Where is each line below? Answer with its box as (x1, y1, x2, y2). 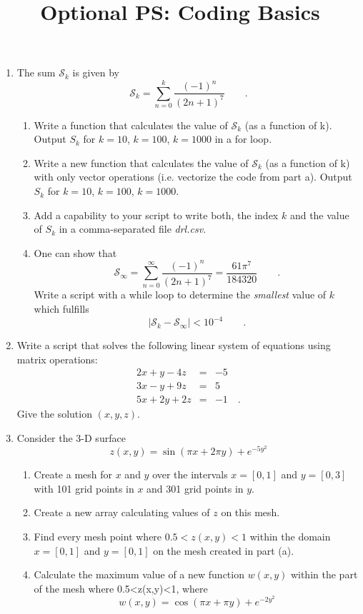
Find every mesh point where (34, 528, 162, 543)
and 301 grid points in (146, 480, 244, 495)
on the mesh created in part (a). (153, 543, 294, 558)
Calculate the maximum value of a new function (34, 567, 244, 582)
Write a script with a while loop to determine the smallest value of (34, 287, 327, 302)
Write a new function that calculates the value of (34, 155, 249, 170)
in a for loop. (214, 131, 272, 146)
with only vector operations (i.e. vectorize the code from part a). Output (34, 169, 352, 184)
